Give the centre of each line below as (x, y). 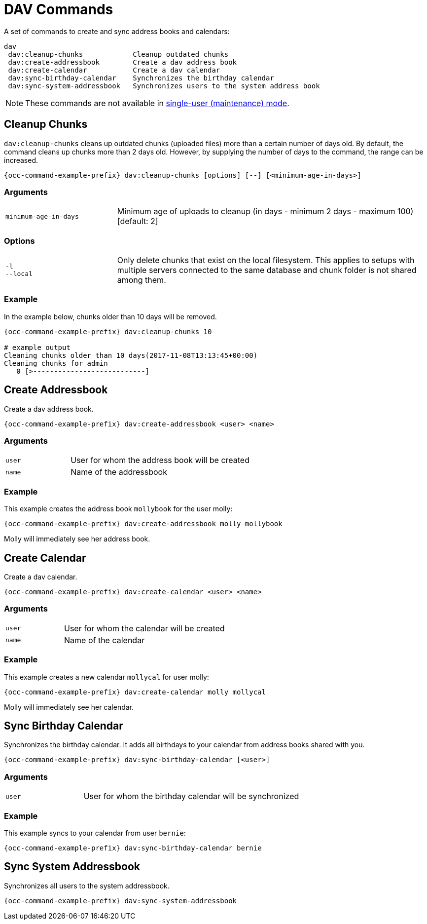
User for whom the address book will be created (160, 460)
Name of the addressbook (119, 472)
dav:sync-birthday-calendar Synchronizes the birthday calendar (141, 78)
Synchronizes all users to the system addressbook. (87, 885)
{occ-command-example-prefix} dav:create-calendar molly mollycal (135, 692)
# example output (37, 347)
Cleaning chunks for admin (56, 363)
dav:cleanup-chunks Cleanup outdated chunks (118, 54)
